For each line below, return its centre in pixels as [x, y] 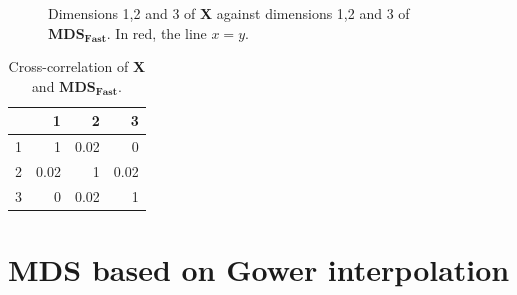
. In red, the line [156, 32]
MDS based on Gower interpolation [259, 269]
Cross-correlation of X [77, 66]
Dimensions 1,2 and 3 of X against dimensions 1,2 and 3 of [229, 13]
